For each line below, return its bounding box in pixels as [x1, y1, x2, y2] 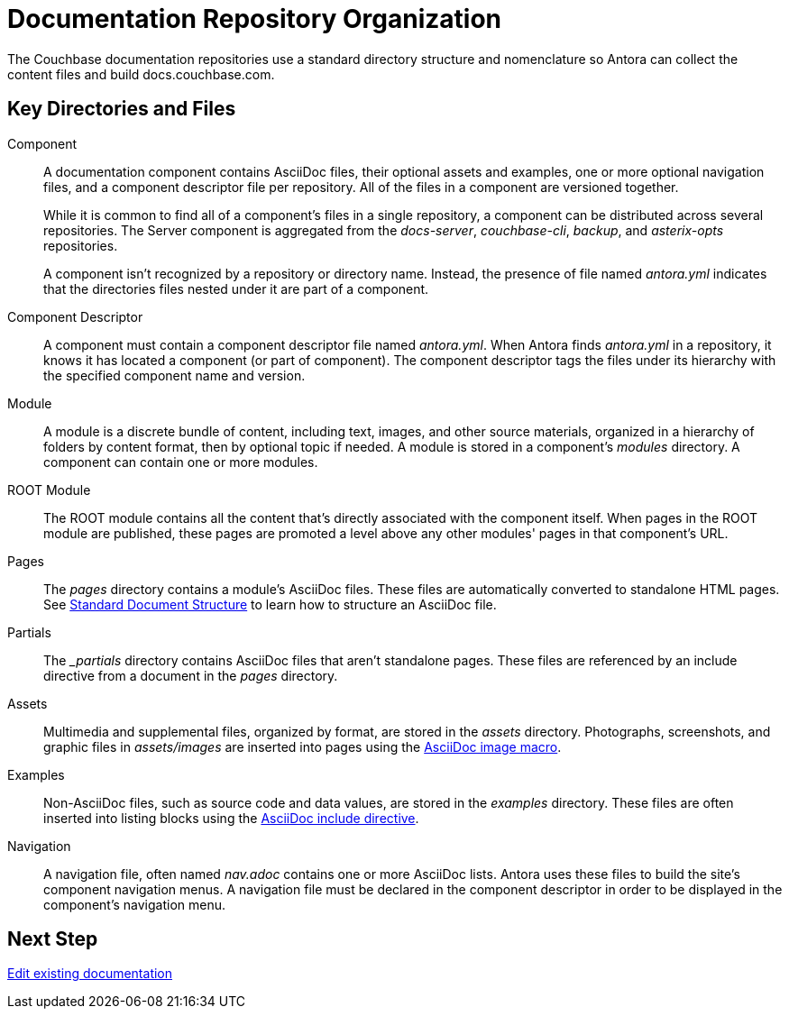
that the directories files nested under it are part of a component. [43, 280, 429, 297]
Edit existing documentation [7, 966, 173, 982]
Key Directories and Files [7, 97, 236, 121]
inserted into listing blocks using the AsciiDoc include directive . [43, 810, 419, 826]
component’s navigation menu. [43, 896, 226, 912]
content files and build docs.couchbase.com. [7, 66, 275, 82]
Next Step [7, 928, 98, 951]
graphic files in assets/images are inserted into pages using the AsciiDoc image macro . [43, 738, 562, 755]
